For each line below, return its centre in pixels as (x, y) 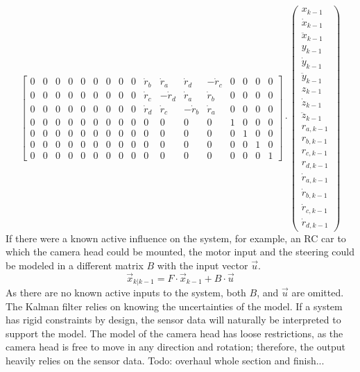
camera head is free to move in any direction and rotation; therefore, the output (175, 347)
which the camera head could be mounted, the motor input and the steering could (180, 252)
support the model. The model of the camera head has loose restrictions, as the (174, 333)
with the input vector (203, 265)
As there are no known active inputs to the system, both (126, 292)
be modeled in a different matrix (75, 265)
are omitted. (318, 292)
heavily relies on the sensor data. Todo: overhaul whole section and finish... (165, 360)
